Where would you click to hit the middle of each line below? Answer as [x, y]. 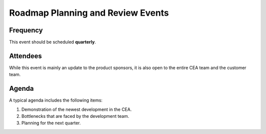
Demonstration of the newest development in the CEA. [77, 109]
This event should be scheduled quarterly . [52, 42]
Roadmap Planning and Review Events [89, 13]
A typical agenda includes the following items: [56, 100]
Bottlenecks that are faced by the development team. [75, 116]
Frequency [26, 30]
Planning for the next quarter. [51, 123]
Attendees [25, 56]
